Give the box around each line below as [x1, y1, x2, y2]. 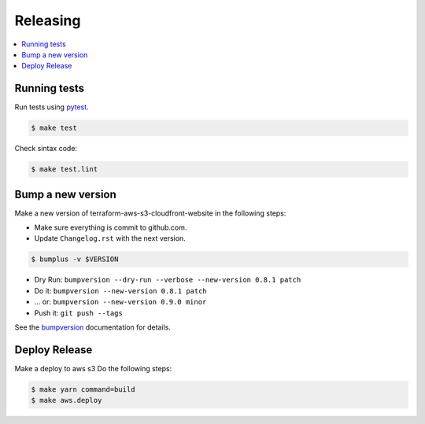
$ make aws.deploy [31, 396, 102, 405]
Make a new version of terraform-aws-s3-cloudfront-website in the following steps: [14, 208, 286, 218]
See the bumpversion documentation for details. [14, 323, 171, 332]
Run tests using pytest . [14, 102, 90, 112]
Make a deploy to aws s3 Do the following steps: [14, 363, 172, 373]
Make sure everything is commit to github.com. [34, 223, 187, 232]
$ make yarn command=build [31, 385, 135, 393]
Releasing [14, 12, 81, 29]
